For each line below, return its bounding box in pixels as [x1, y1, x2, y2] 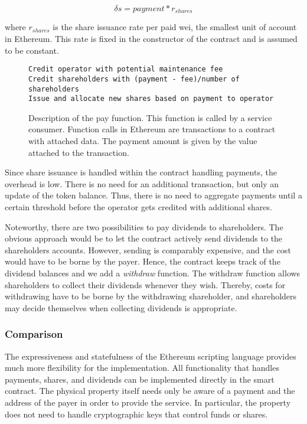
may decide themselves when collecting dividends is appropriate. [5, 301, 237, 314]
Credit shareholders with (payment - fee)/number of [28, 74, 240, 83]
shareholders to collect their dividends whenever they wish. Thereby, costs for [5, 278, 286, 291]
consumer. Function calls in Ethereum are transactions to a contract [28, 123, 276, 135]
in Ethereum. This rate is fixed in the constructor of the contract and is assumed [5, 32, 298, 45]
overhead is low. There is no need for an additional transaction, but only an [5, 177, 279, 190]
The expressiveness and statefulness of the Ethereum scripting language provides [5, 350, 296, 362]
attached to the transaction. [28, 146, 129, 158]
